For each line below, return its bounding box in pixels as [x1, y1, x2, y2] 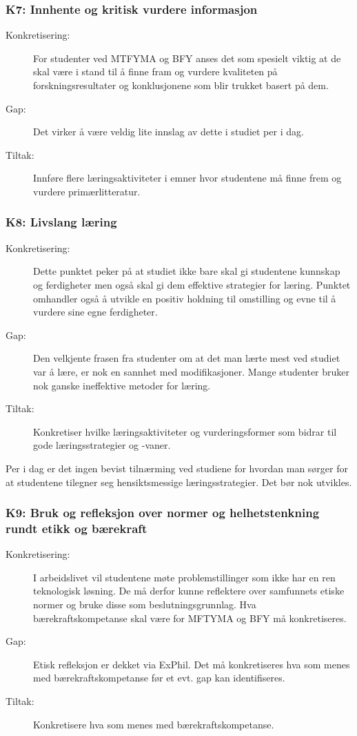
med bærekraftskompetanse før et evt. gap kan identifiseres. [33, 670, 285, 685]
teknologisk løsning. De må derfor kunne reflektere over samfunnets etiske [33, 583, 345, 598]
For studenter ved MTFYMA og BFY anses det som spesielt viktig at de [33, 50, 341, 65]
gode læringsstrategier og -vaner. [33, 438, 171, 452]
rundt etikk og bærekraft [6, 519, 147, 536]
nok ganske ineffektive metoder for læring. [33, 378, 211, 392]
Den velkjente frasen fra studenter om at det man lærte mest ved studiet [33, 351, 340, 365]
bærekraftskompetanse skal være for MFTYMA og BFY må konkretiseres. [33, 610, 347, 625]
